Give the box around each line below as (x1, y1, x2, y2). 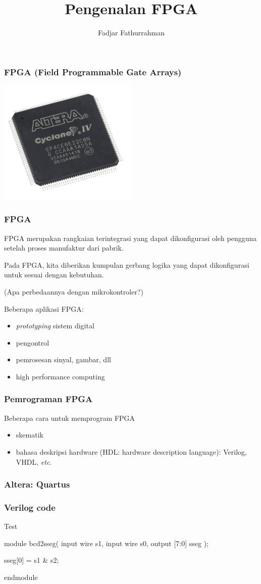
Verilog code (4, 501, 56, 513)
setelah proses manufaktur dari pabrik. (4, 242, 124, 253)
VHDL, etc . (16, 456, 52, 467)
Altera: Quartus (4, 478, 70, 491)
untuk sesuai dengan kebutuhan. (4, 269, 104, 280)
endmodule (4, 571, 38, 582)
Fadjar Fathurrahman (97, 27, 165, 38)
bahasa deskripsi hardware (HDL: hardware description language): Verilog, (16, 446, 247, 457)
